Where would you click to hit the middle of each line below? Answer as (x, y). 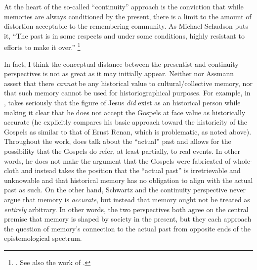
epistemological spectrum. (43, 238)
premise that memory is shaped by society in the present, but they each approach (128, 219)
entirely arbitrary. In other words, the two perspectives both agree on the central (126, 209)
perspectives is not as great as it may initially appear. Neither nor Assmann (119, 73)
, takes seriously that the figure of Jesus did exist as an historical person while (122, 102)
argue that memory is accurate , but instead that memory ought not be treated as (127, 199)
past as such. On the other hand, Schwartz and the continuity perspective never (125, 190)
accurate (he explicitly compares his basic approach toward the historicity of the (126, 122)
